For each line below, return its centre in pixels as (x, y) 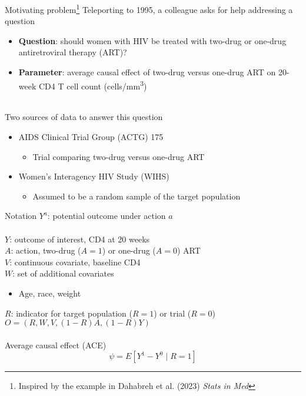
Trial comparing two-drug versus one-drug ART (119, 156)
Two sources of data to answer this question (84, 117)
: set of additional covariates (63, 273)
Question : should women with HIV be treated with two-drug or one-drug (152, 40)
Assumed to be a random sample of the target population (137, 196)
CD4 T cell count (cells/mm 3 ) (93, 85)
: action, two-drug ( (46, 250)
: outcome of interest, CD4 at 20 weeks (80, 239)
